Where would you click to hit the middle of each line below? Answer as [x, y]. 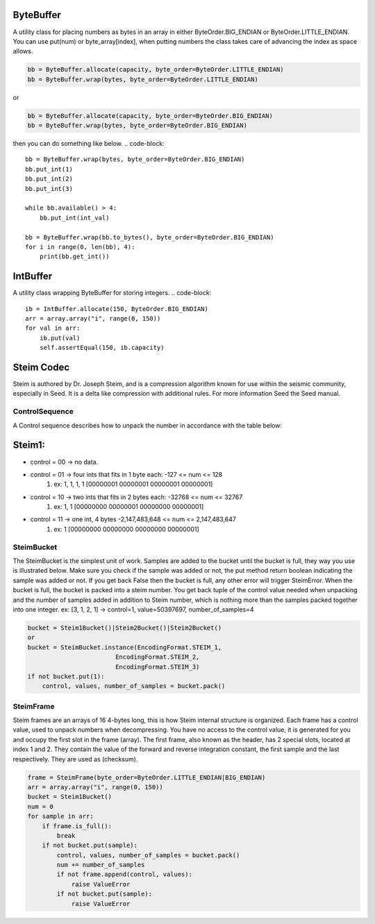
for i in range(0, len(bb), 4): [80, 247]
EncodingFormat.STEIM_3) [157, 667]
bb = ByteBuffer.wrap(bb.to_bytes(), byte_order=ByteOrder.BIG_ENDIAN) [150, 237]
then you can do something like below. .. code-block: [89, 144]
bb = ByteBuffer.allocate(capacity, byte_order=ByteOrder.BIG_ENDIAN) [150, 116]
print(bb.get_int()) [74, 257]
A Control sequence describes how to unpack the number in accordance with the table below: [148, 425]
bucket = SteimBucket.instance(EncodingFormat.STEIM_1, [125, 647]
